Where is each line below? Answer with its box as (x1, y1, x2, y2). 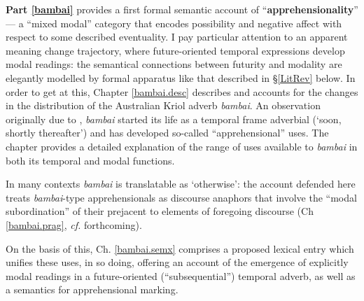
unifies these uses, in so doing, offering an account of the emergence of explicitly (6, 255, 349, 269)
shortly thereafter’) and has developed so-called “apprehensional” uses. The (6, 125, 329, 140)
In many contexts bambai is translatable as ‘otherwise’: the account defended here (6, 176, 356, 191)
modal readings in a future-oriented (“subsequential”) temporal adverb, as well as (6, 268, 356, 283)
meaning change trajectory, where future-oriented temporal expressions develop (6, 43, 345, 57)
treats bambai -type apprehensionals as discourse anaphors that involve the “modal (6, 190, 357, 204)
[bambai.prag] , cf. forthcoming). (6, 217, 142, 232)
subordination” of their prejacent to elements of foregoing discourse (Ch (6, 204, 314, 218)
